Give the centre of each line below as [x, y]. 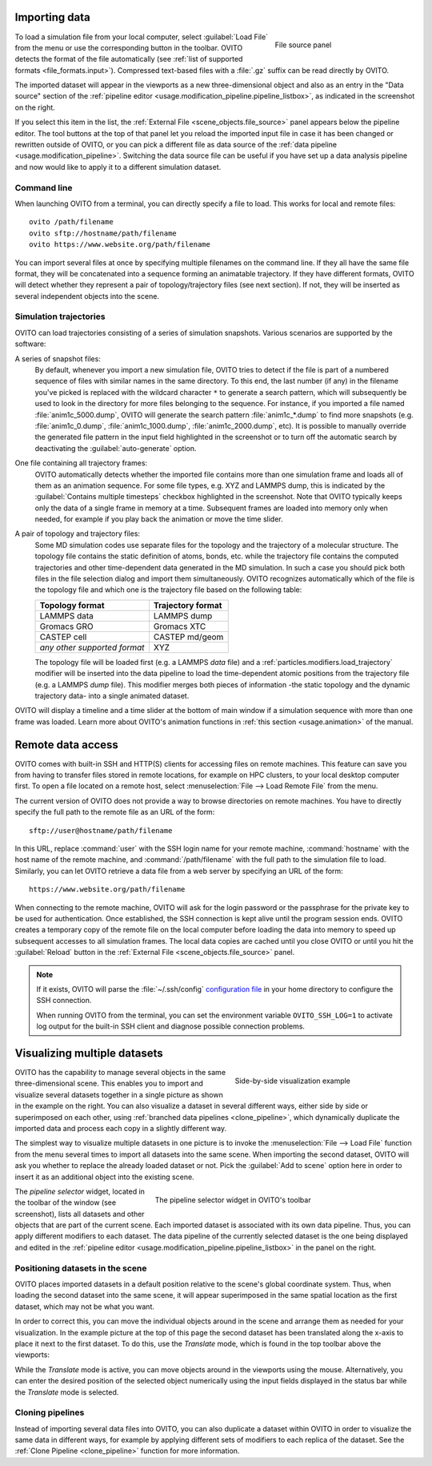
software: [30, 344]
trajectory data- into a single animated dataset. [112, 695]
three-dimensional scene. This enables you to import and [109, 1083]
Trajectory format [188, 605]
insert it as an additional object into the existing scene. [105, 1177]
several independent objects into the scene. [87, 296]
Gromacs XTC [180, 626]
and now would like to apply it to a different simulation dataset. [118, 167]
